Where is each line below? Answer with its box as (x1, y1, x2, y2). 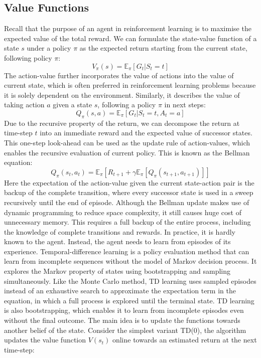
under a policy (27, 43, 71, 53)
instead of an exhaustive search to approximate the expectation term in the (4, 285, 236, 296)
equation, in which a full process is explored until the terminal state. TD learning (4, 295, 254, 305)
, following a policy (97, 99, 156, 110)
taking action (4, 99, 45, 110)
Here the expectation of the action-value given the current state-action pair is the (4, 177, 254, 188)
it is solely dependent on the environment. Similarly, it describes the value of (4, 89, 240, 100)
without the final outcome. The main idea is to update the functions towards (4, 315, 240, 325)
